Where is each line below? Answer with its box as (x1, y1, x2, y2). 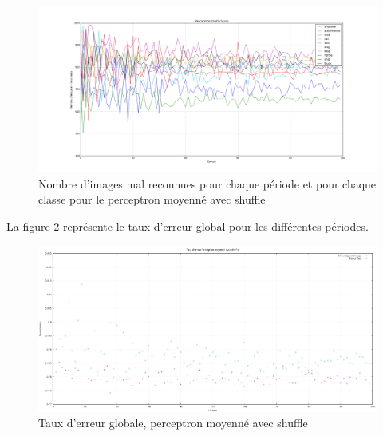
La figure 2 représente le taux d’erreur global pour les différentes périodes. (6, 218, 369, 235)
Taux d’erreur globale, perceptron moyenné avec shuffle (38, 414, 308, 431)
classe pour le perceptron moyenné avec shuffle (38, 191, 266, 208)
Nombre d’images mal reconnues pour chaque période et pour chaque (38, 175, 377, 192)
